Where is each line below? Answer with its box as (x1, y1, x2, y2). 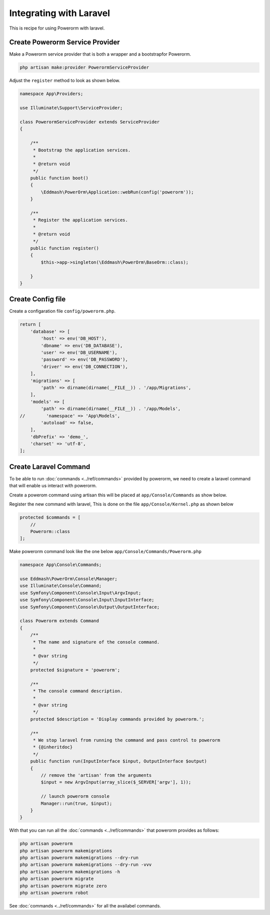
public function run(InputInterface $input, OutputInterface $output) (30, 759, 207, 764)
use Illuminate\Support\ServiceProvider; (19, 105, 123, 111)
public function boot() (30, 175, 88, 181)
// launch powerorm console (40, 794, 110, 799)
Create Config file (9, 295, 66, 303)
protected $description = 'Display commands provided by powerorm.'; (30, 716, 204, 722)
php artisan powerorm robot (19, 890, 88, 896)
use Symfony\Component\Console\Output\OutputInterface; (19, 604, 160, 610)
